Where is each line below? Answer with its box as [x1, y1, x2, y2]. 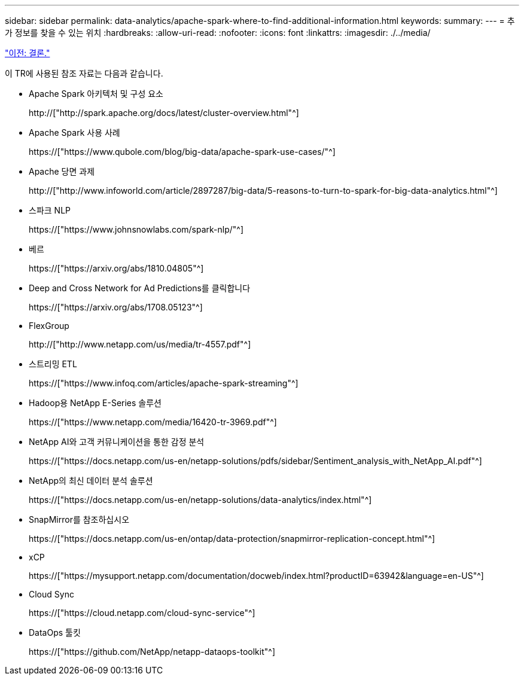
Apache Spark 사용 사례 [29, 127, 120, 138]
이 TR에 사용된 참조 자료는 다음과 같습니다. [5, 68, 163, 78]
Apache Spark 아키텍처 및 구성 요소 [29, 89, 164, 99]
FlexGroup [29, 321, 69, 331]
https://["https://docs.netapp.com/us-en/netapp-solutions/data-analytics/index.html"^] [29, 495, 372, 505]
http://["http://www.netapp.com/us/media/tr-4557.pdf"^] [29, 339, 251, 349]
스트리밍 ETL [29, 359, 77, 369]
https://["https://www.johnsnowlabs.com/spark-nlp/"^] [29, 224, 244, 234]
